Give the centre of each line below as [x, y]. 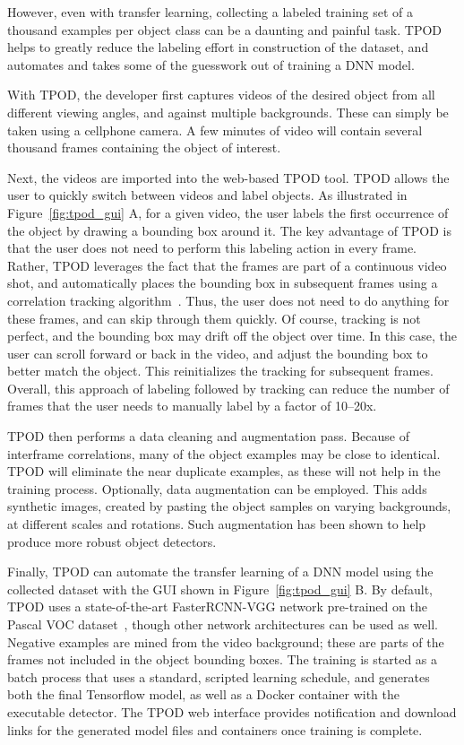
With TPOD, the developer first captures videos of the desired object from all [221, 95]
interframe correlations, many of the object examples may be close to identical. [224, 453]
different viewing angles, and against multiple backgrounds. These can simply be [228, 112]
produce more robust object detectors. [112, 541]
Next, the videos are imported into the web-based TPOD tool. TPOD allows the [228, 177]
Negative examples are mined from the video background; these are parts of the [226, 641]
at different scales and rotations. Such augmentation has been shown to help [217, 524]
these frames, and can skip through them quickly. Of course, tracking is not [214, 318]
